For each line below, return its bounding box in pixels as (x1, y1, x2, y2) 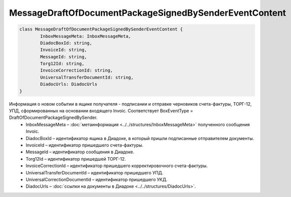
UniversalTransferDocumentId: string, (40, 74, 134, 80)
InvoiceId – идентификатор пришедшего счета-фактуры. (26, 142, 144, 148)
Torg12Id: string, (40, 61, 85, 66)
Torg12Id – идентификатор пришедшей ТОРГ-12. (26, 156, 126, 162)
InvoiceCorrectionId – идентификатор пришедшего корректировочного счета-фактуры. (26, 163, 208, 169)
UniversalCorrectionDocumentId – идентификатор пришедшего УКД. (26, 176, 168, 182)
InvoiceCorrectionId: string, (40, 68, 113, 73)
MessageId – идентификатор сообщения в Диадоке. (26, 149, 135, 155)
